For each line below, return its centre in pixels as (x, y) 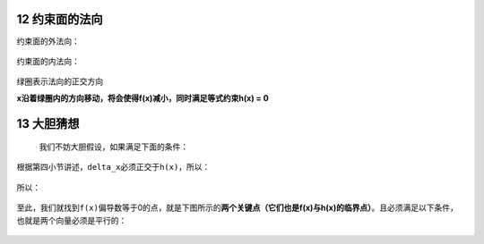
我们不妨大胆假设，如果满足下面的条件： (113, 147)
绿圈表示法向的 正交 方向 (60, 81)
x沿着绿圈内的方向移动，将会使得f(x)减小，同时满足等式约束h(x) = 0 (143, 97)
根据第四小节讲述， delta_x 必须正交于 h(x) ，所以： (113, 167)
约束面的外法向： (48, 41)
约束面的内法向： (48, 61)
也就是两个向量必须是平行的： (72, 220)
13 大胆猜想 (48, 124)
